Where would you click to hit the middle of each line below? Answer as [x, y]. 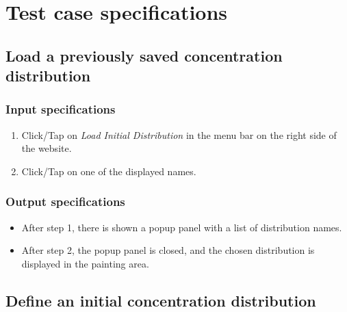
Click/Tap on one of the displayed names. [109, 171]
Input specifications [61, 109]
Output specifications [65, 201]
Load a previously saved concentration [144, 55]
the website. [47, 148]
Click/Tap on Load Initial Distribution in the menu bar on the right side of [179, 134]
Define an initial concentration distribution [161, 300]
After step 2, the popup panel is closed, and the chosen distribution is [168, 250]
